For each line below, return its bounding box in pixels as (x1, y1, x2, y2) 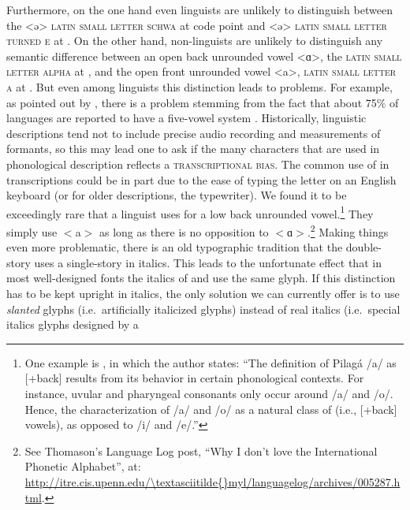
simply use (6, 223, 58, 240)
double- (345, 239, 382, 255)
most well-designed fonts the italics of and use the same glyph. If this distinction (6, 270, 396, 286)
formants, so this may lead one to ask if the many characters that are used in (6, 140, 380, 157)
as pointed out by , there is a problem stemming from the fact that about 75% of (6, 94, 399, 110)
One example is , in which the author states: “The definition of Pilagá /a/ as (24, 354, 397, 370)
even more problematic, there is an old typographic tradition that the (6, 239, 343, 255)
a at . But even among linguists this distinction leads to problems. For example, (6, 78, 393, 95)
